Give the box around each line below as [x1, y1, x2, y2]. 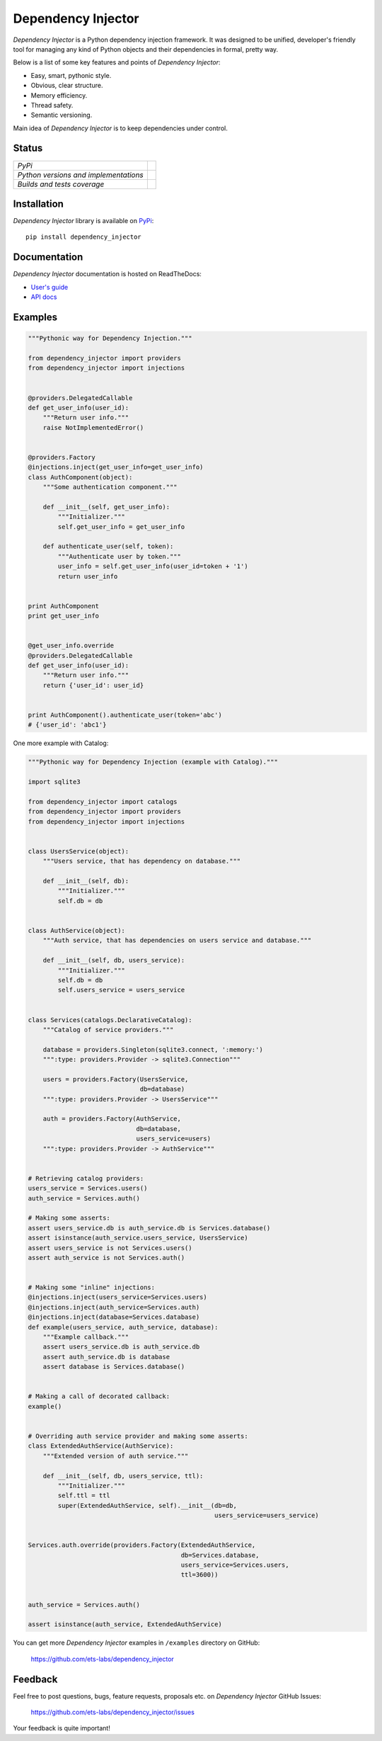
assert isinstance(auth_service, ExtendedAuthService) [28, 1621, 222, 1628]
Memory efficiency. [30, 91, 88, 99]
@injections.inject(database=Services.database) [28, 1313, 200, 1321]
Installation [13, 198, 64, 210]
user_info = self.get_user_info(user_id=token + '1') [57, 562, 248, 570]
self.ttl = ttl [57, 1492, 111, 1499]
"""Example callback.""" [42, 1333, 129, 1342]
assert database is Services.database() [42, 1363, 185, 1371]
